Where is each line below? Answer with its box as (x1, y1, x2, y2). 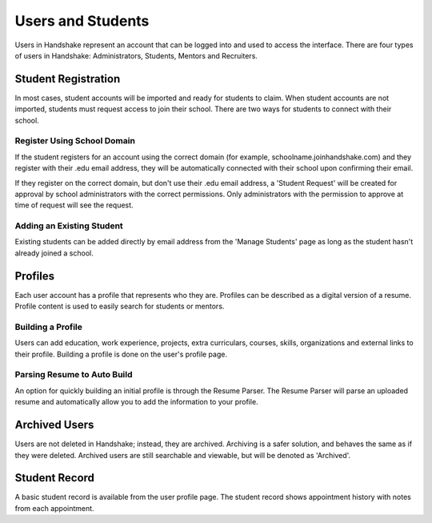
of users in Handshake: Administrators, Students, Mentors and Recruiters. (14, 50, 258, 60)
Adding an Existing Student (14, 220, 123, 231)
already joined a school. (14, 248, 94, 258)
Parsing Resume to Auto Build (14, 369, 133, 380)
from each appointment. (14, 503, 95, 513)
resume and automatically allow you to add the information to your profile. (14, 397, 259, 407)
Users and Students (14, 12, 150, 30)
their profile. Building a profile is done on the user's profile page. (14, 349, 228, 359)
